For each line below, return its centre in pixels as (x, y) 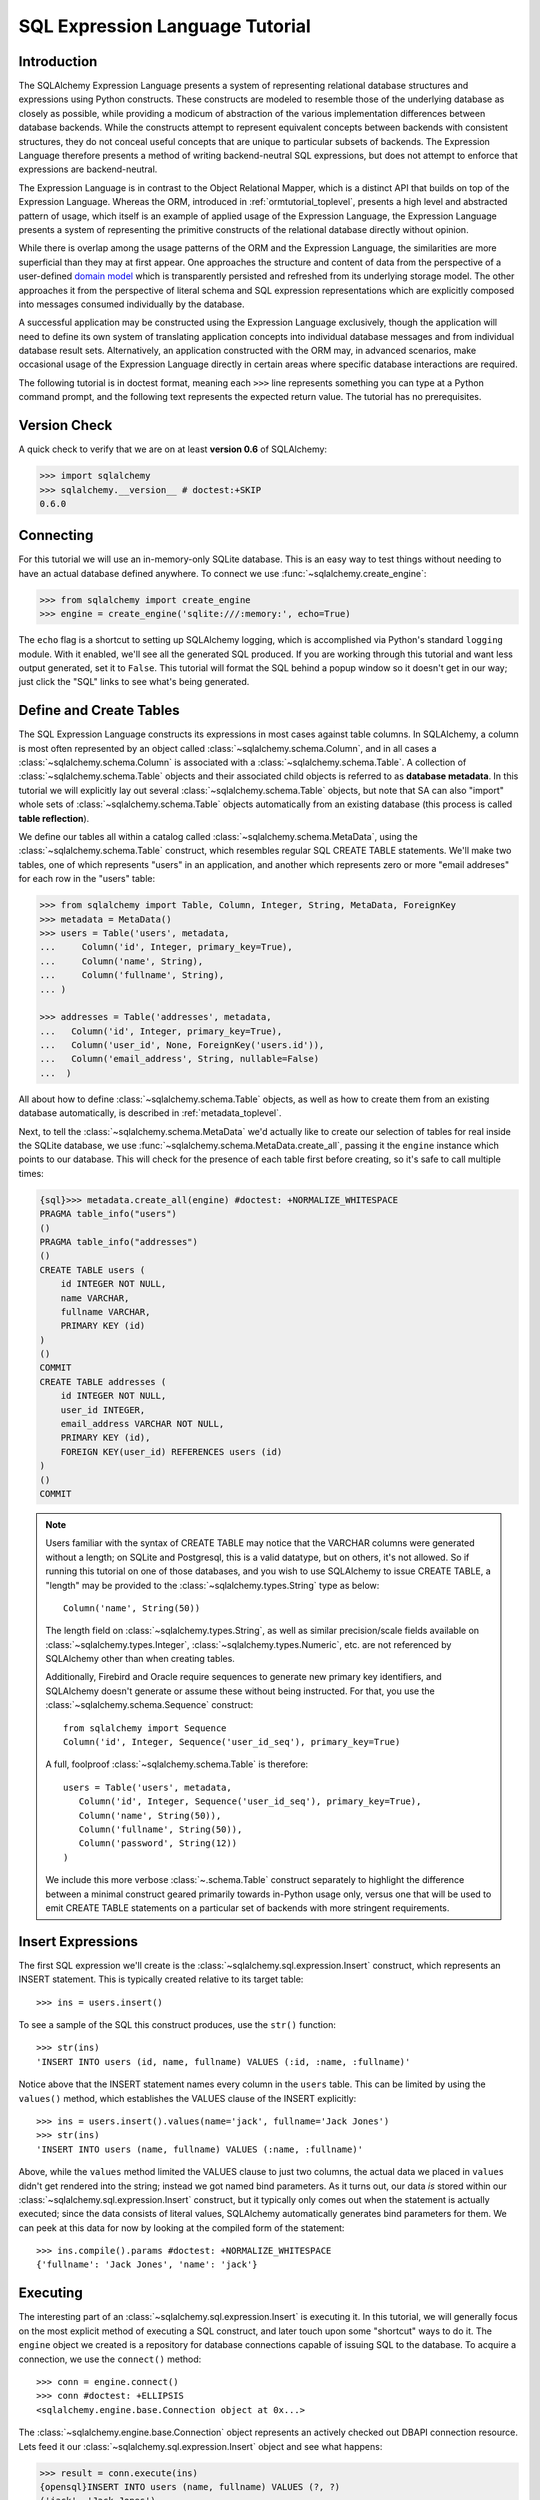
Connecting (56, 535)
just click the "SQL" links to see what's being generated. (134, 682)
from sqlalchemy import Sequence (145, 1728)
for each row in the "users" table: (87, 879)
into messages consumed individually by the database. (131, 304)
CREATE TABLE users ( (92, 1269)
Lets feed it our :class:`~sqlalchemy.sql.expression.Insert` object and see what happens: (200, 2446)
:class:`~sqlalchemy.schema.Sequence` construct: (149, 1705)
